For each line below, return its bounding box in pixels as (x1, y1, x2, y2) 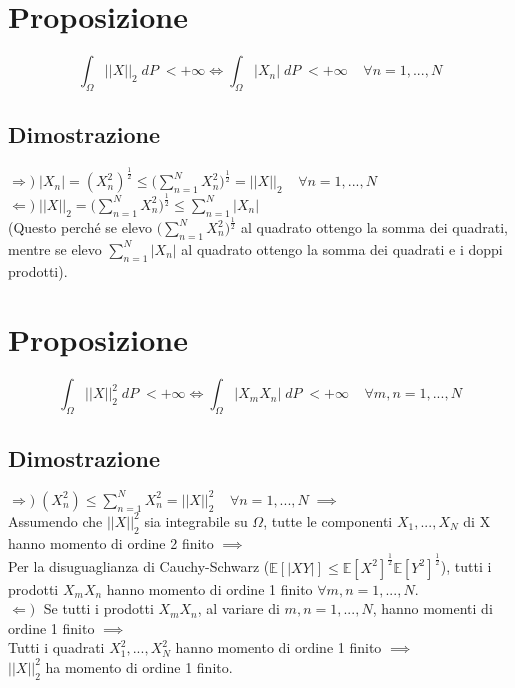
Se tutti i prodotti (43, 598, 154, 619)
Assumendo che (8, 510, 103, 531)
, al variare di (197, 598, 280, 619)
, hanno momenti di (372, 598, 493, 619)
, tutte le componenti (263, 510, 393, 531)
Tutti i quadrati (8, 637, 105, 658)
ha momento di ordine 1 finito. (45, 656, 233, 677)
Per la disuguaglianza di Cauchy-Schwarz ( (8, 556, 270, 577)
